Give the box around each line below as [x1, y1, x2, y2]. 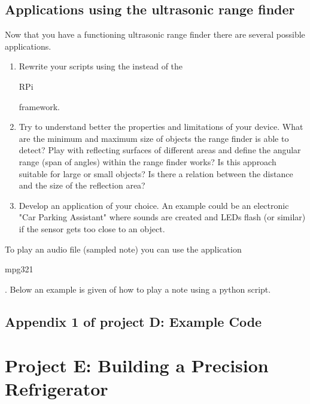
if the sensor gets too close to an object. [19, 222, 165, 235]
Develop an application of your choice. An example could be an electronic [19, 199, 289, 211]
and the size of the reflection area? [19, 179, 145, 192]
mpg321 [5, 263, 34, 275]
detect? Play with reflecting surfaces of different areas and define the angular [19, 144, 301, 156]
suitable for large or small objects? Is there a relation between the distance [19, 167, 293, 180]
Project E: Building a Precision [5, 353, 269, 378]
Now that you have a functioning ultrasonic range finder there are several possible [5, 28, 305, 41]
